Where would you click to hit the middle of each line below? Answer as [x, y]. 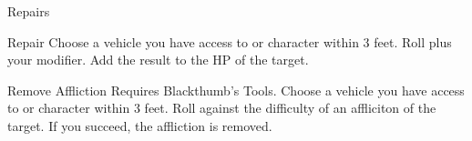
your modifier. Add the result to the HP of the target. [158, 60]
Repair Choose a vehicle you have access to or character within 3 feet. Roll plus [230, 41]
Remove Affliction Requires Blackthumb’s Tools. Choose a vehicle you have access [236, 90]
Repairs [29, 11]
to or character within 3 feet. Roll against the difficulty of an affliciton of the [222, 108]
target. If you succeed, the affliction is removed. [140, 125]
